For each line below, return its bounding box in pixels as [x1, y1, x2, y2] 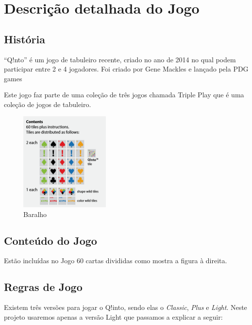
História [4, 31, 45, 46]
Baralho [23, 209, 47, 219]
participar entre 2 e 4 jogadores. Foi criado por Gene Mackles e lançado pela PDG [4, 64, 249, 74]
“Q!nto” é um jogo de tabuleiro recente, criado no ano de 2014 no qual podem [4, 54, 236, 64]
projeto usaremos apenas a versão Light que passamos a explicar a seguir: [4, 311, 223, 322]
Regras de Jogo [4, 279, 83, 294]
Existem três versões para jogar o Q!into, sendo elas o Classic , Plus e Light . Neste [4, 302, 247, 312]
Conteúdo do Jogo [4, 233, 97, 248]
